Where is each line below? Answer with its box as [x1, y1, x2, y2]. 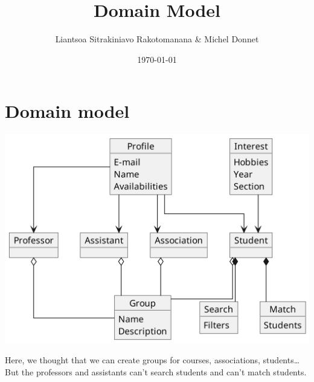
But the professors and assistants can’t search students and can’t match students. [5, 365, 307, 378]
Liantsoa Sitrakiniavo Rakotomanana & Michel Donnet [55, 33, 259, 45]
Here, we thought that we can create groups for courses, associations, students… [5, 354, 300, 366]
